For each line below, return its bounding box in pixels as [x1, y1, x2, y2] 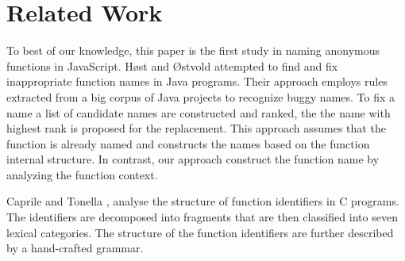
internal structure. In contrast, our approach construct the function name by [6, 151, 380, 167]
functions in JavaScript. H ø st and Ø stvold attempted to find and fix [6, 57, 338, 74]
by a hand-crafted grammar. [6, 240, 144, 256]
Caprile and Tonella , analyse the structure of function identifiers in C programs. [6, 193, 399, 209]
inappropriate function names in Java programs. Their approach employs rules [6, 73, 388, 90]
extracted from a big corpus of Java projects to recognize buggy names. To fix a [6, 88, 395, 105]
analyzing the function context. [6, 166, 158, 182]
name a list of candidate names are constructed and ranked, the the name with [6, 104, 391, 121]
